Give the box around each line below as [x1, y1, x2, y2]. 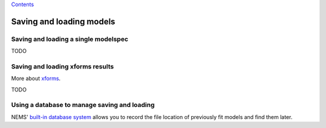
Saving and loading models [11, 16, 116, 26]
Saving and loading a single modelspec [11, 35, 129, 43]
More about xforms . [11, 75, 61, 82]
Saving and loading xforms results [11, 62, 114, 70]
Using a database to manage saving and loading [11, 101, 155, 109]
